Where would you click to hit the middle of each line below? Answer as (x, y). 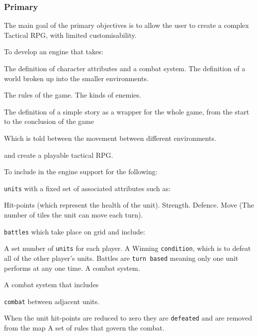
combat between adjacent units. (52, 301)
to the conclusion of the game (49, 121)
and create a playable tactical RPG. (59, 155)
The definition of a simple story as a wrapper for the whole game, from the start (127, 111)
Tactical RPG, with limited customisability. (70, 35)
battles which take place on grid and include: (75, 231)
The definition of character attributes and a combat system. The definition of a (125, 68)
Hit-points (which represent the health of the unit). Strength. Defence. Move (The (129, 205)
